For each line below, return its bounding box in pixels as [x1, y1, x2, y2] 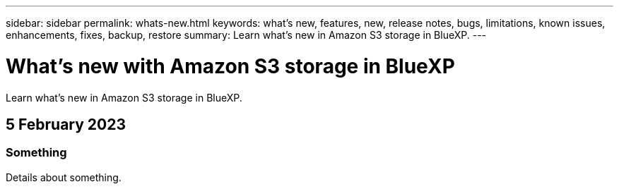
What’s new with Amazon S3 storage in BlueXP [6, 54, 455, 78]
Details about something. [6, 171, 122, 183]
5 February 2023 [6, 115, 126, 133]
